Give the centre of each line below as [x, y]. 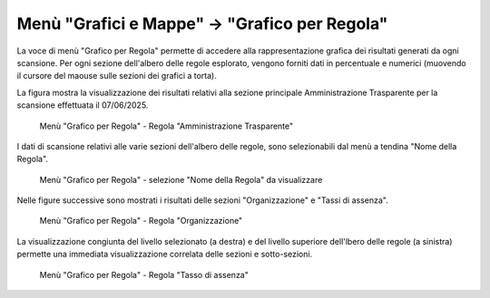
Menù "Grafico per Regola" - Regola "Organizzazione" [141, 221]
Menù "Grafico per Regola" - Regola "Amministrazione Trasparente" [167, 126]
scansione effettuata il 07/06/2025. [83, 105]
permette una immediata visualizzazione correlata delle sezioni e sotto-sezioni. [165, 255]
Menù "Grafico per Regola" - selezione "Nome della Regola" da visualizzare [181, 179]
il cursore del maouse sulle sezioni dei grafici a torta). [117, 76]
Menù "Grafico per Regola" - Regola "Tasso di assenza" [144, 274]
